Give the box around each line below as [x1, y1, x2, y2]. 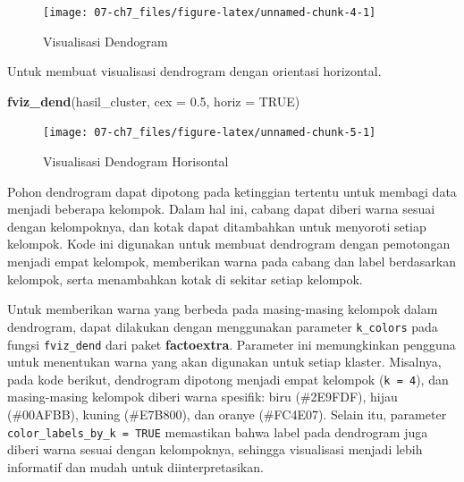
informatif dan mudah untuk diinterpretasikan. [7, 457, 264, 476]
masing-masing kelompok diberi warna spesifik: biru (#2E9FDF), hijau [7, 387, 398, 406]
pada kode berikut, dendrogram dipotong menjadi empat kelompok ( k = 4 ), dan [7, 369, 449, 388]
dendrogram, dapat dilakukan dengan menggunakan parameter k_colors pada [7, 317, 438, 335]
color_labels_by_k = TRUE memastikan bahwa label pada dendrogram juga [7, 422, 428, 441]
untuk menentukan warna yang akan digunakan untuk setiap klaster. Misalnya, [7, 352, 442, 371]
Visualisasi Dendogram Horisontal [43, 152, 229, 171]
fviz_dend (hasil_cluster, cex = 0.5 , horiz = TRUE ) [7, 91, 300, 110]
